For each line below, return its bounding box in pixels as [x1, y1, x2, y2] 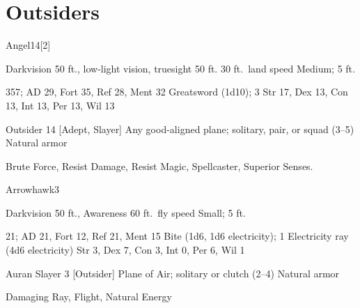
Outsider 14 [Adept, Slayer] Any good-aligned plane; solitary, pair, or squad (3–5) [6, 121, 354, 136]
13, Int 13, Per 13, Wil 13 [6, 98, 115, 112]
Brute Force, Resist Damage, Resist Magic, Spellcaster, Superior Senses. [6, 158, 313, 173]
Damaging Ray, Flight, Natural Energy [6, 289, 172, 304]
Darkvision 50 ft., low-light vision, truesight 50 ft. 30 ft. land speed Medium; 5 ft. [6, 61, 355, 75]
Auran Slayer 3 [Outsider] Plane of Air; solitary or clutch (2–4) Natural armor [6, 265, 340, 280]
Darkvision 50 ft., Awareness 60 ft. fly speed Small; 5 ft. [6, 205, 246, 220]
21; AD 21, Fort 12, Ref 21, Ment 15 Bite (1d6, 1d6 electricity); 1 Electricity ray [6, 229, 349, 243]
